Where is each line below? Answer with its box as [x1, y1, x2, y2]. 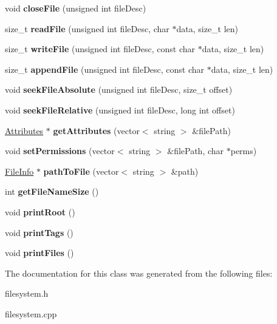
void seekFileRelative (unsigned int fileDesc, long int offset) [5, 103, 235, 116]
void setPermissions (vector [5, 144, 115, 157]
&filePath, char [167, 144, 224, 157]
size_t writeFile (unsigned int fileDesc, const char [5, 42, 196, 55]
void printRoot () [5, 205, 75, 218]
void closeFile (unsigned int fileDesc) [5, 2, 146, 14]
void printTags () [5, 226, 74, 238]
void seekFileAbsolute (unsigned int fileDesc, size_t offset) [5, 83, 233, 96]
